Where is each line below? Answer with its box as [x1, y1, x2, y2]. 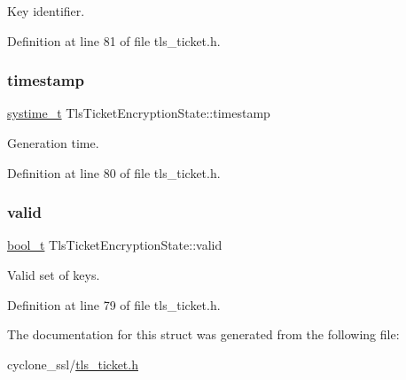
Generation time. [7, 134, 99, 151]
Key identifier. [7, 2, 85, 19]
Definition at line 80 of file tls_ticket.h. [7, 163, 221, 182]
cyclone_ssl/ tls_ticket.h [7, 354, 138, 373]
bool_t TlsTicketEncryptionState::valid [7, 236, 223, 254]
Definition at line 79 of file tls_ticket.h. [7, 295, 221, 314]
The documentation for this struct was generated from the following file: [7, 325, 400, 344]
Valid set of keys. [7, 266, 100, 283]
